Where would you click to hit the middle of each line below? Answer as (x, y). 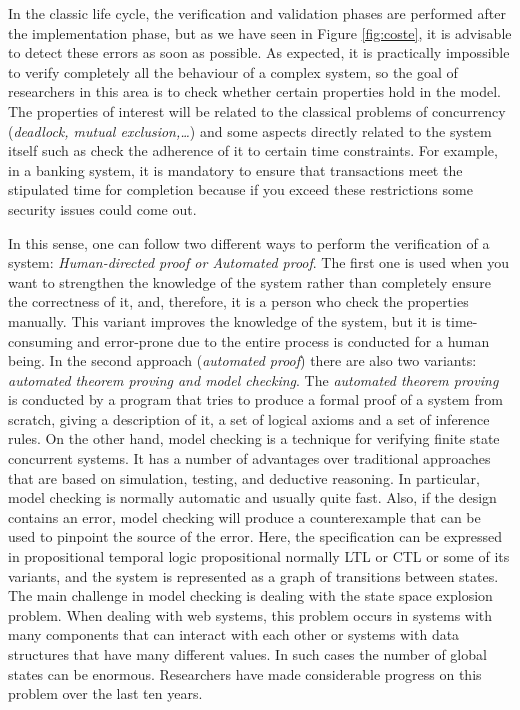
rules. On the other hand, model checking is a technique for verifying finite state (254, 438)
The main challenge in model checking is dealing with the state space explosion (250, 595)
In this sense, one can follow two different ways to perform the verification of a (249, 242)
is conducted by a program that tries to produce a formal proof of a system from (255, 399)
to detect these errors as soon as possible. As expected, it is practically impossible (259, 52)
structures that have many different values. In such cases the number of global (247, 654)
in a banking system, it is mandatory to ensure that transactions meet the (235, 169)
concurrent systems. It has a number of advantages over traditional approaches (249, 458)
